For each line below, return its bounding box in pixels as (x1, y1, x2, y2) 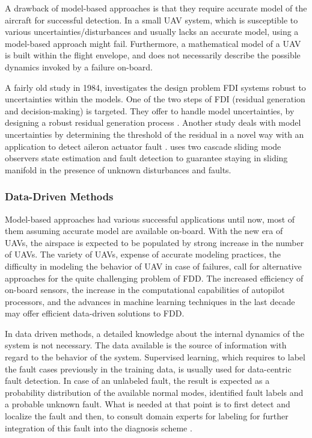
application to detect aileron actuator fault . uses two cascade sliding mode (5, 140, 281, 152)
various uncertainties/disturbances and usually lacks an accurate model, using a (5, 25, 299, 38)
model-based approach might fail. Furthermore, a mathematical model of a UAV (5, 37, 301, 49)
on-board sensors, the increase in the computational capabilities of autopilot (5, 283, 285, 296)
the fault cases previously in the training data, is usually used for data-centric (5, 362, 292, 375)
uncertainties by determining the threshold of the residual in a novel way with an (5, 128, 304, 140)
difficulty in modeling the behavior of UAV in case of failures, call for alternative (5, 259, 302, 272)
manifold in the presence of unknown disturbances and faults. (5, 163, 231, 176)
